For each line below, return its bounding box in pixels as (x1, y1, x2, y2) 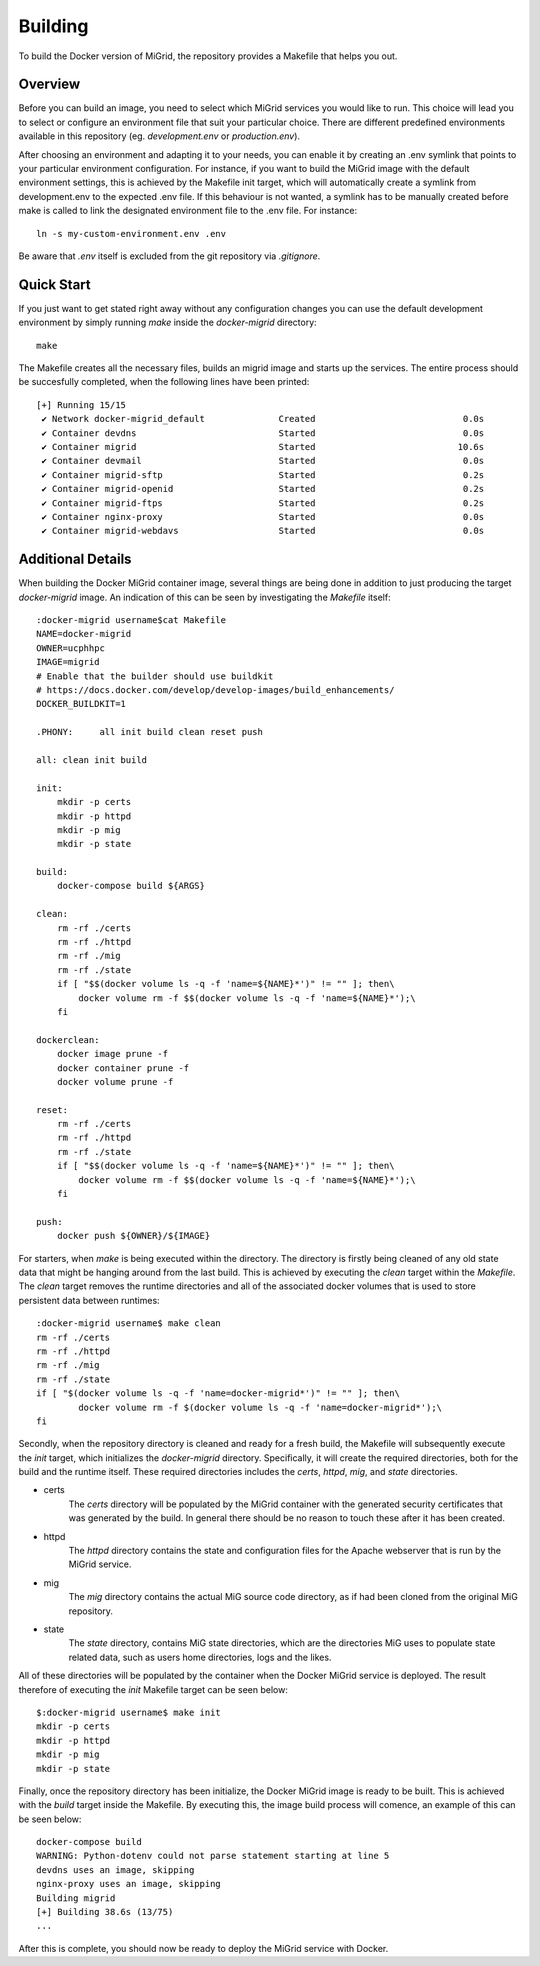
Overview (18, 76, 81, 93)
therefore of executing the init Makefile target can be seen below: (18, 1683, 289, 1695)
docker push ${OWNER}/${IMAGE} (56, 1230, 211, 1242)
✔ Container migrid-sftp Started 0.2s (41, 469, 485, 480)
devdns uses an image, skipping (36, 1864, 195, 1875)
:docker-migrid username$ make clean (36, 1318, 222, 1329)
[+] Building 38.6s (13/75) (36, 1906, 174, 1918)
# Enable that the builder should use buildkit (36, 670, 274, 682)
